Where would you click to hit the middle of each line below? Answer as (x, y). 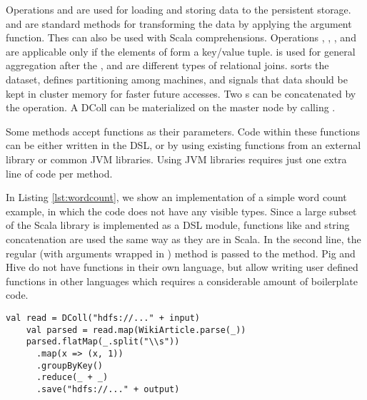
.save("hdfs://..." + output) (108, 389)
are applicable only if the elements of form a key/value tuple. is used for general (181, 51)
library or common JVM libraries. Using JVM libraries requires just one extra (176, 159)
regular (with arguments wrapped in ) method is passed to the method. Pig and (181, 253)
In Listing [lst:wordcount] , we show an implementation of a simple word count (176, 197)
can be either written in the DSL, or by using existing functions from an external (183, 145)
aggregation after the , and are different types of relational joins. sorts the (167, 65)
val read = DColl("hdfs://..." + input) (103, 318)
